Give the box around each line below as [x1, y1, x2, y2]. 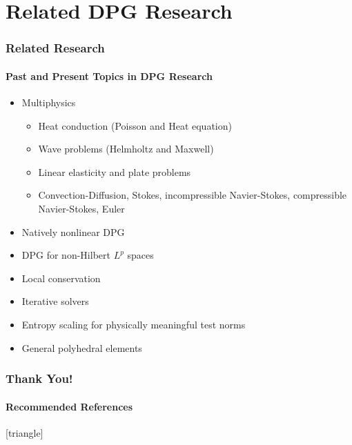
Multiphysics [21, 95, 76, 110]
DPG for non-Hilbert [21, 248, 110, 262]
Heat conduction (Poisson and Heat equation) [38, 118, 232, 132]
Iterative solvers [21, 294, 89, 308]
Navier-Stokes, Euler [38, 201, 125, 215]
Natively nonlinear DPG [21, 224, 125, 239]
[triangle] [6, 425, 43, 439]
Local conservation [21, 270, 101, 285]
